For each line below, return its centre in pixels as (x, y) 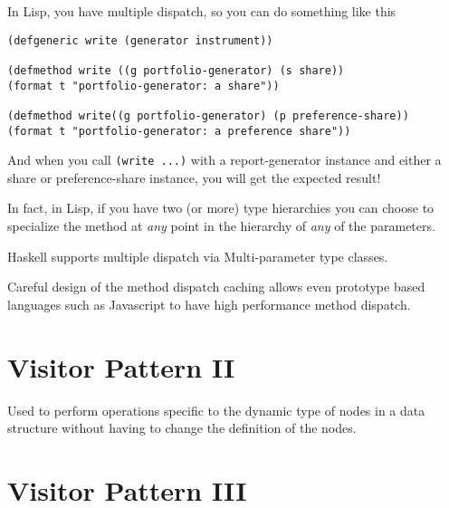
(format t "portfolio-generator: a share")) (143, 86)
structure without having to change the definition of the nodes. (182, 428)
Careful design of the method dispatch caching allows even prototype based (216, 287)
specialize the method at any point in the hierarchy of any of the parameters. (221, 226)
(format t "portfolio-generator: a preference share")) (179, 131)
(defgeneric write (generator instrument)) (140, 40)
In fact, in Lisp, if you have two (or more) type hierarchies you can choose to (221, 208)
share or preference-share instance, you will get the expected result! (194, 177)
